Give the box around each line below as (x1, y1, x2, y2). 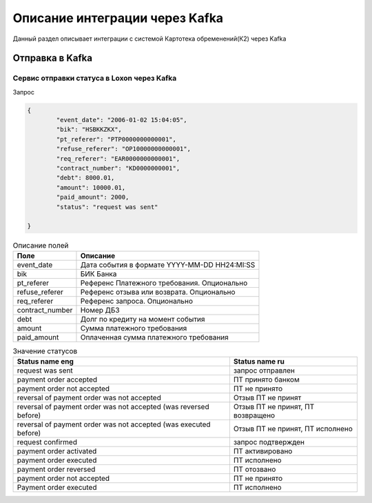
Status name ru (233, 357, 285, 366)
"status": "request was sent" (56, 203, 158, 210)
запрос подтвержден (233, 437, 304, 447)
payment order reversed (17, 464, 96, 474)
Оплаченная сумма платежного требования (80, 332, 229, 342)
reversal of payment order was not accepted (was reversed (17, 402, 209, 412)
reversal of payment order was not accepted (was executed (17, 420, 211, 429)
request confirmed (17, 437, 77, 447)
